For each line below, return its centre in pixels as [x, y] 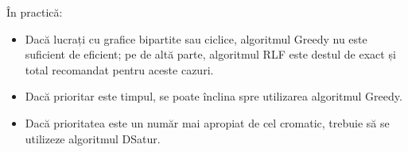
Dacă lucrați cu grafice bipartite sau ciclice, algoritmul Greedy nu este [196, 38]
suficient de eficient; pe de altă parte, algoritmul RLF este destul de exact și [210, 54]
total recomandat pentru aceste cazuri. [119, 69]
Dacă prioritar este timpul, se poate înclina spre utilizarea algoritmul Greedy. [214, 96]
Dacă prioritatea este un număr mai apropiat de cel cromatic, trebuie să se [207, 122]
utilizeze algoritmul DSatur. [93, 138]
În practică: [35, 12]
